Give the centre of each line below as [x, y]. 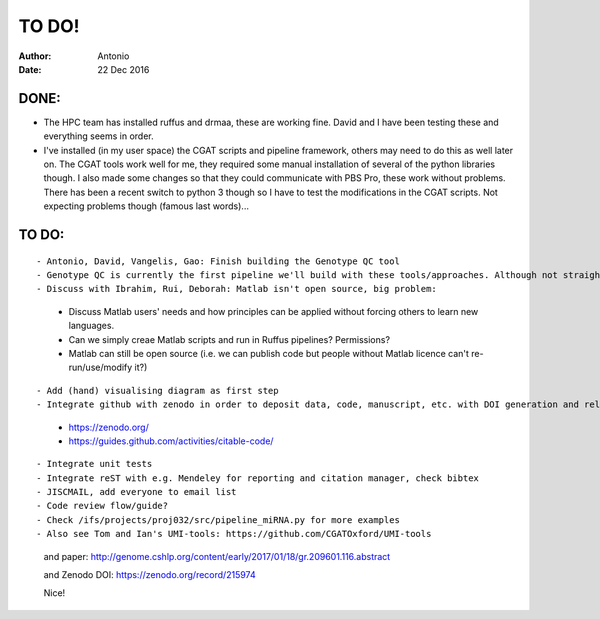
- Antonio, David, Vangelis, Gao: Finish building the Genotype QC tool [218, 261]
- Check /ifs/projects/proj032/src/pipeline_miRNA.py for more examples [218, 519]
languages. [91, 326]
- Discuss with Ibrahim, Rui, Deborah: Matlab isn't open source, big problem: [236, 289]
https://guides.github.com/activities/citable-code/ [171, 441]
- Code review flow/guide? [102, 506]
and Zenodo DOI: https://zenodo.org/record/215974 [150, 575]
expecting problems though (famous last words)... [146, 206]
